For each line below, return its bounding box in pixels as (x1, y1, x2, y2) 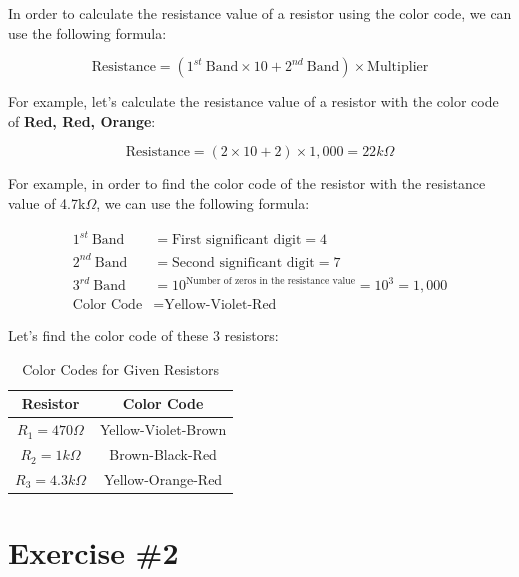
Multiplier (367, 60, 429, 75)
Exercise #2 (8, 532, 179, 573)
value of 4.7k (8, 192, 86, 213)
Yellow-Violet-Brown (100, 419, 227, 440)
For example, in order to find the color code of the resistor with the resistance (8, 173, 486, 194)
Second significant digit (171, 255, 315, 270)
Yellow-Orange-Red (104, 468, 223, 489)
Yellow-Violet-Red (164, 298, 277, 313)
